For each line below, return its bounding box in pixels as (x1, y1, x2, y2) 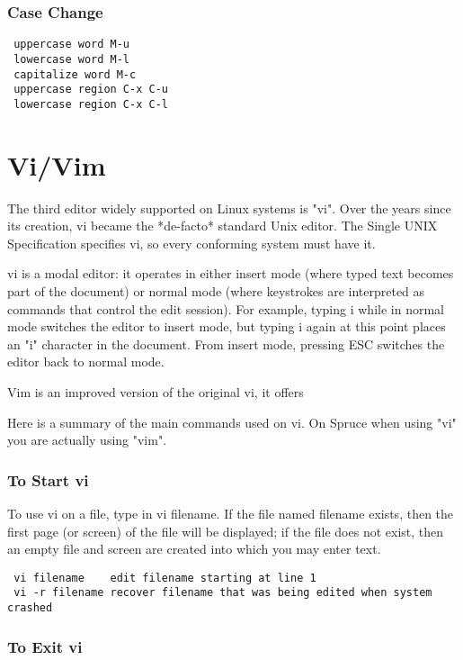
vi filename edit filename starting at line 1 (13, 571, 316, 584)
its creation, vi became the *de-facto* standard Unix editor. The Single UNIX (7, 216, 438, 235)
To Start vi (7, 468, 89, 491)
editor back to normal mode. (7, 352, 165, 371)
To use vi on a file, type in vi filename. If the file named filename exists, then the (7, 503, 454, 522)
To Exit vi (7, 635, 83, 657)
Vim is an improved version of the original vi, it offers (7, 382, 304, 401)
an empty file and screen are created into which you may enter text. (7, 539, 381, 558)
